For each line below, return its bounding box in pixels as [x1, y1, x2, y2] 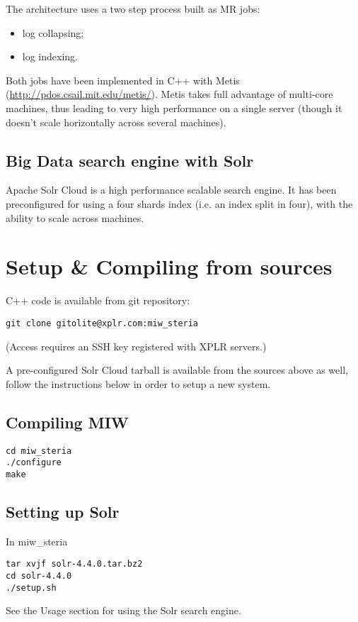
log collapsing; [22, 25, 84, 40]
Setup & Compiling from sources [6, 252, 333, 281]
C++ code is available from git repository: [6, 293, 190, 308]
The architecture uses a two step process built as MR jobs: [6, 1, 260, 16]
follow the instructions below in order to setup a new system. [6, 376, 271, 391]
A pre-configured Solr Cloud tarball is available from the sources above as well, [6, 362, 348, 377]
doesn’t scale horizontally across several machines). [6, 114, 226, 129]
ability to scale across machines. [6, 210, 144, 225]
